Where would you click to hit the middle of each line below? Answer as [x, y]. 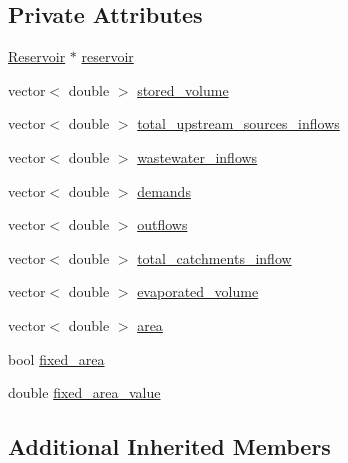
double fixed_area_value [84, 392]
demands [164, 190]
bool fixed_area [56, 358]
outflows [162, 224]
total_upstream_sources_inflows [238, 123]
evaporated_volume [198, 291]
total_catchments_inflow [214, 257]
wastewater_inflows [197, 156]
